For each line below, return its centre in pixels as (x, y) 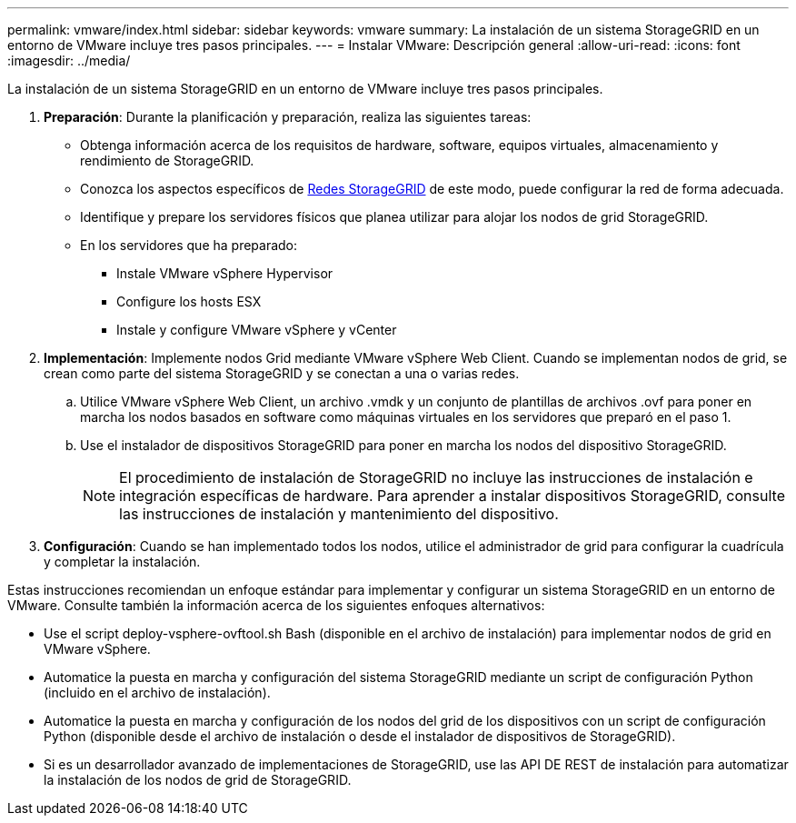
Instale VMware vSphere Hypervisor (225, 273)
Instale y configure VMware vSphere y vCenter (257, 330)
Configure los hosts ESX (189, 301)
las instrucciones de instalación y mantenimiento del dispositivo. (339, 514)
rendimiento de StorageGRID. (167, 161)
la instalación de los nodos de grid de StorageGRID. (198, 780)
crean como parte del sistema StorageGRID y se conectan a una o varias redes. (282, 373)
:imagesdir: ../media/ (69, 60)
